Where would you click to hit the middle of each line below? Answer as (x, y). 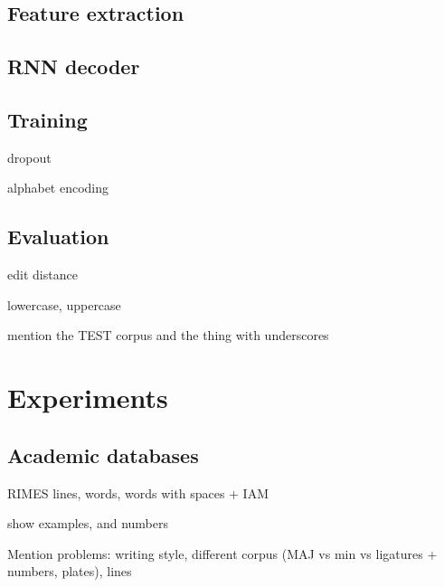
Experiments (88, 398)
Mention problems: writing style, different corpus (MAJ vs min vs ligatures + (222, 553)
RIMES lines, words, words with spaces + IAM (138, 492)
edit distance (43, 275)
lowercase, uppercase (64, 304)
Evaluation (58, 237)
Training (47, 119)
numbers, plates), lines (70, 571)
